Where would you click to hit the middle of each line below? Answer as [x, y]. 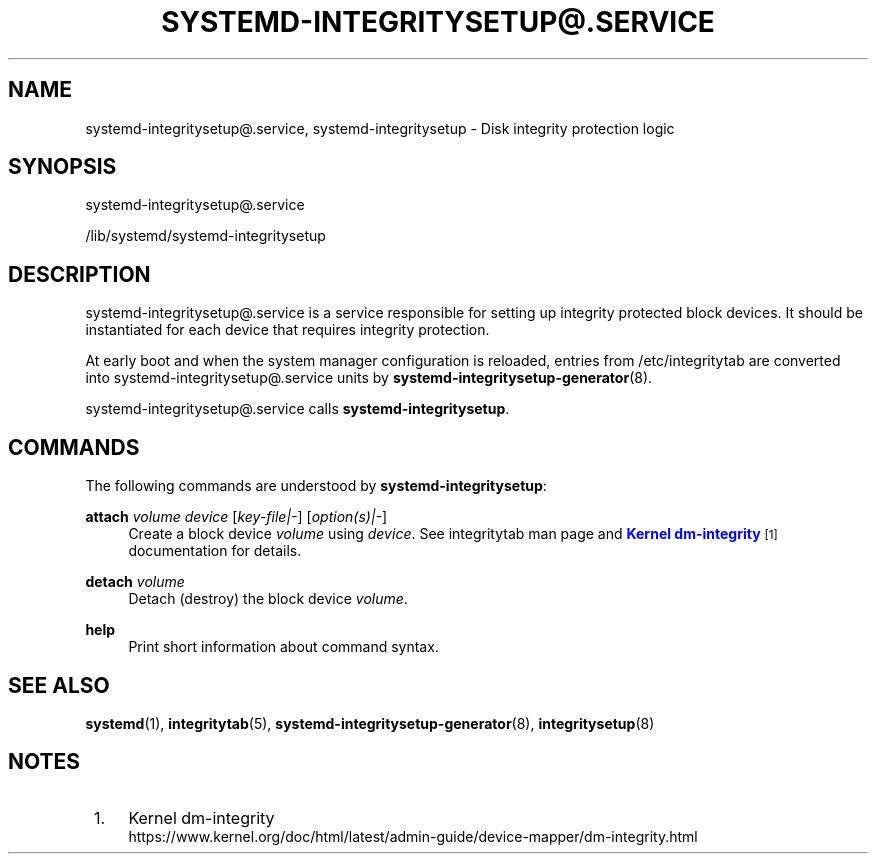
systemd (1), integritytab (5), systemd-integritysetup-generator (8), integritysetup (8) [370, 723]
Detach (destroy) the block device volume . [268, 599]
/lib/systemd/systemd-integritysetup [205, 236]
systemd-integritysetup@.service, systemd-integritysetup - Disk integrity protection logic [380, 128]
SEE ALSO [59, 685]
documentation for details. [215, 551]
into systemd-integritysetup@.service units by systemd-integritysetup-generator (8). [369, 378]
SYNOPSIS [62, 167]
